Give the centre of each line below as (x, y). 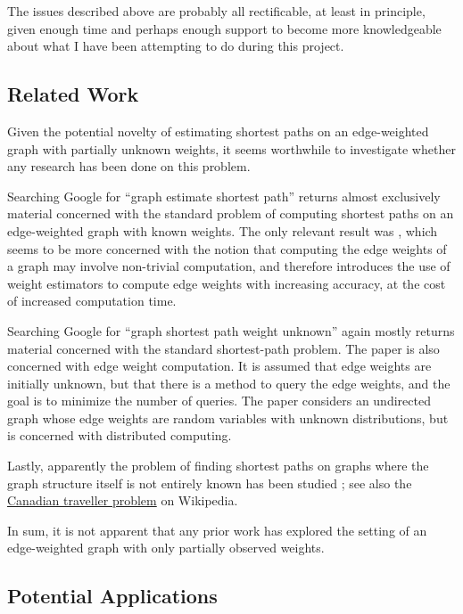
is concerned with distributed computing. (120, 435)
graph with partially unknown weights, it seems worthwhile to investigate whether (231, 148)
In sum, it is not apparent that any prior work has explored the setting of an (217, 530)
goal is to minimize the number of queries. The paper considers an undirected (219, 401)
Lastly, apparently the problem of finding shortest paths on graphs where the (218, 466)
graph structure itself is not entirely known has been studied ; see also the (210, 483)
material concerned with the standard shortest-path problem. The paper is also (223, 348)
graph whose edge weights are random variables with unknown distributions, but (228, 418)
